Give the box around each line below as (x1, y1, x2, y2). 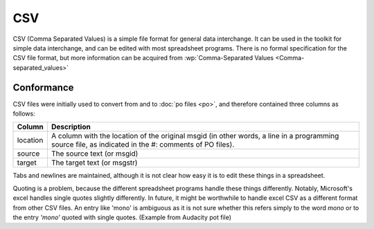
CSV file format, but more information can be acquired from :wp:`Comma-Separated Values (12, 54, 274, 62)
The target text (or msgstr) (51, 158, 138, 167)
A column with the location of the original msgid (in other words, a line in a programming (51, 131, 339, 141)
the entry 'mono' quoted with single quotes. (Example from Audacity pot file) (12, 213, 232, 221)
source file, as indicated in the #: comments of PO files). (51, 140, 235, 149)
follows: (12, 109, 35, 118)
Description (51, 122, 91, 131)
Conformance (12, 82, 74, 93)
